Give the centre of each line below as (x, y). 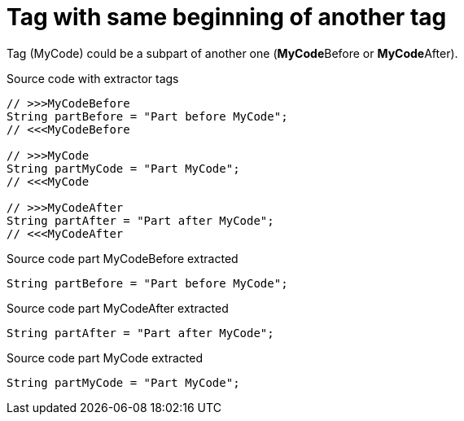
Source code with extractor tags (93, 78)
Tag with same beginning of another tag (227, 17)
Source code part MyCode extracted (105, 357)
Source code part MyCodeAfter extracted (118, 308)
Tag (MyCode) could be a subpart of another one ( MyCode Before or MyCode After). (232, 53)
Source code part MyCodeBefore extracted (123, 258)
